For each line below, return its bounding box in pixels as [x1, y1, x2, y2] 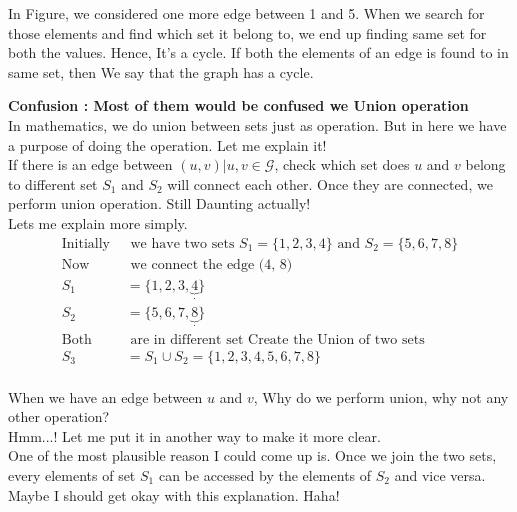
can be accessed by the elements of [158, 465, 372, 485]
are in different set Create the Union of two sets [130, 332, 425, 347]
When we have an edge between [8, 386, 203, 407]
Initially [61, 236, 110, 251]
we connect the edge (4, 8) [130, 257, 293, 272]
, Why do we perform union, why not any [253, 386, 509, 407]
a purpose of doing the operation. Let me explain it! [8, 134, 327, 155]
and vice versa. [394, 465, 486, 485]
